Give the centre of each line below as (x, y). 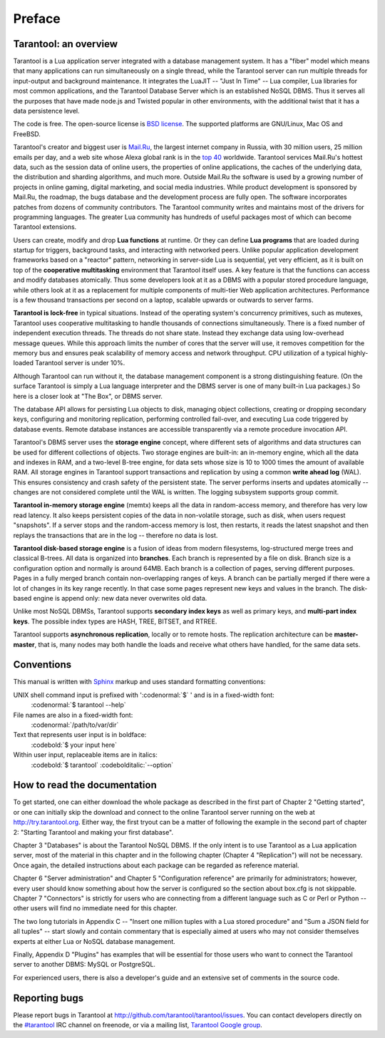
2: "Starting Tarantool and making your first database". (93, 832)
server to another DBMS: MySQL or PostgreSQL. (84, 965)
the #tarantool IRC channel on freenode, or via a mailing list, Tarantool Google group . (138, 1025)
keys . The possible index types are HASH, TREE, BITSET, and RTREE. (115, 621)
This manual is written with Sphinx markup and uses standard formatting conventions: (139, 682)
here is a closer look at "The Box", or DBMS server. (88, 396)
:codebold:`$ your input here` (74, 745)
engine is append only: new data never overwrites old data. (120, 598)
